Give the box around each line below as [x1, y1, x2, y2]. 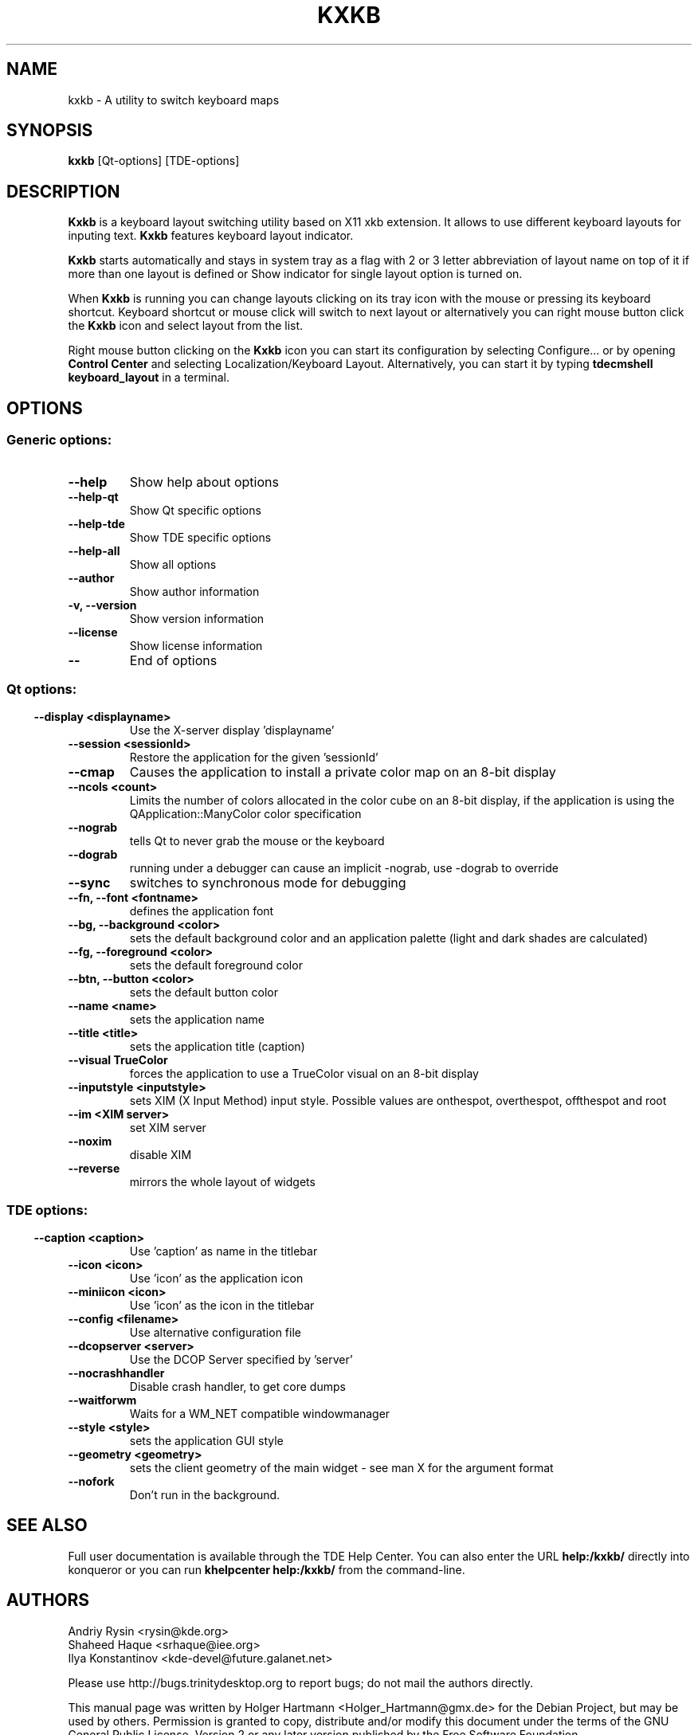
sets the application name [129, 1012, 265, 1027]
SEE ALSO [6, 1515, 88, 1536]
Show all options [129, 557, 217, 571]
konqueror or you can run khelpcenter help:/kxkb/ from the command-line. [68, 1562, 465, 1576]
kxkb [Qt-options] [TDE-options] [68, 154, 240, 168]
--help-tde [68, 516, 125, 531]
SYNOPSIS [6, 120, 93, 141]
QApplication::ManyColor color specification [129, 807, 362, 821]
